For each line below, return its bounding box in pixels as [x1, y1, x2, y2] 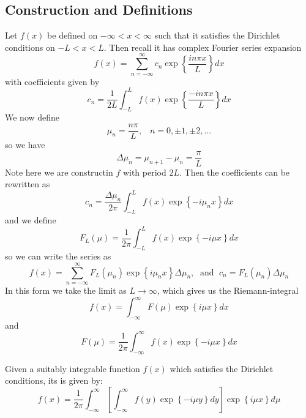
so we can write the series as [5, 250, 111, 263]
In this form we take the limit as [5, 283, 127, 296]
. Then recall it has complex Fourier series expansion [103, 40, 302, 53]
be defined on [47, 29, 98, 42]
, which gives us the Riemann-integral [157, 283, 299, 296]
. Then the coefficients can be [179, 165, 290, 178]
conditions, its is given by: [5, 374, 103, 387]
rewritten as [5, 177, 50, 190]
